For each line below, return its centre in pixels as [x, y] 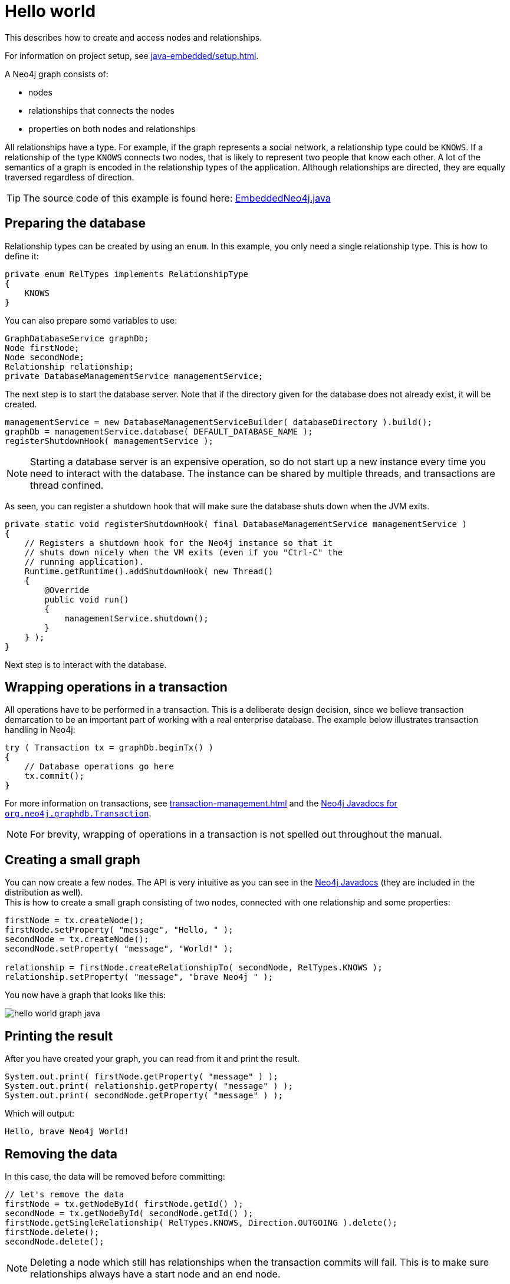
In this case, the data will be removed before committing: [115, 1176]
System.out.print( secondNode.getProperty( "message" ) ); [144, 1096]
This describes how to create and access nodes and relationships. [134, 37]
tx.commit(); [54, 776]
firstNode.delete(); [52, 1232]
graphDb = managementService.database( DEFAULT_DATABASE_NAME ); [159, 431]
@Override [67, 590]
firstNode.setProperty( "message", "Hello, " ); [119, 930]
